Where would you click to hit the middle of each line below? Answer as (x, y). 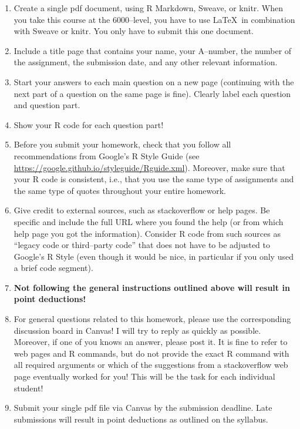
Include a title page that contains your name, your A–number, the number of (153, 50)
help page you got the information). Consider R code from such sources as (147, 233)
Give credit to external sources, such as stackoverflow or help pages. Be (142, 210)
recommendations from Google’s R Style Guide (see (107, 155)
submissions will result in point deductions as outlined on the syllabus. (141, 419)
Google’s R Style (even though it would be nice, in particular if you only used (154, 256)
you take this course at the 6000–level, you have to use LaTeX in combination (154, 19)
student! (28, 388)
